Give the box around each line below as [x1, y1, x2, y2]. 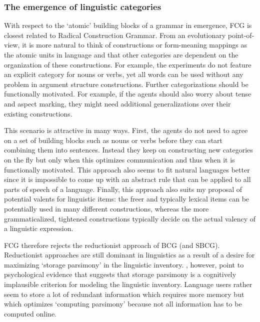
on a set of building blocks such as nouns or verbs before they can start [4, 134, 223, 145]
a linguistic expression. [4, 223, 73, 233]
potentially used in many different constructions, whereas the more [4, 203, 209, 213]
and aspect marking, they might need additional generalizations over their [4, 98, 231, 108]
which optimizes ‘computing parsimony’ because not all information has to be [4, 298, 242, 309]
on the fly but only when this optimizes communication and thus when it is [4, 154, 235, 164]
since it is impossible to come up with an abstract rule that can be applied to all [4, 174, 251, 184]
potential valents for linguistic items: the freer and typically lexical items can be [4, 193, 249, 204]
